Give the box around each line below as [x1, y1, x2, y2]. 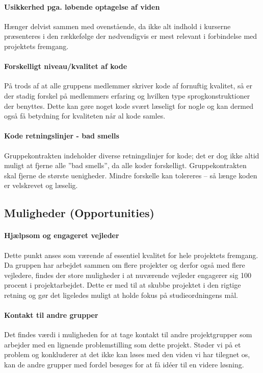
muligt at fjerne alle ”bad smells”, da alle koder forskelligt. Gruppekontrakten [4, 160, 247, 171]
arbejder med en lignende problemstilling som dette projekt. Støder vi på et [4, 339, 241, 349]
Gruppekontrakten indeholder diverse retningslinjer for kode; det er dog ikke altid [4, 150, 259, 160]
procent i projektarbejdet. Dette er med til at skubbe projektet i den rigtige [4, 279, 241, 290]
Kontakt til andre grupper [4, 310, 98, 320]
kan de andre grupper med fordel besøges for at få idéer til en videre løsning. [4, 359, 244, 370]
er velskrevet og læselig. [4, 180, 78, 191]
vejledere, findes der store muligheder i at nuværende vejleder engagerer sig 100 [4, 269, 252, 280]
